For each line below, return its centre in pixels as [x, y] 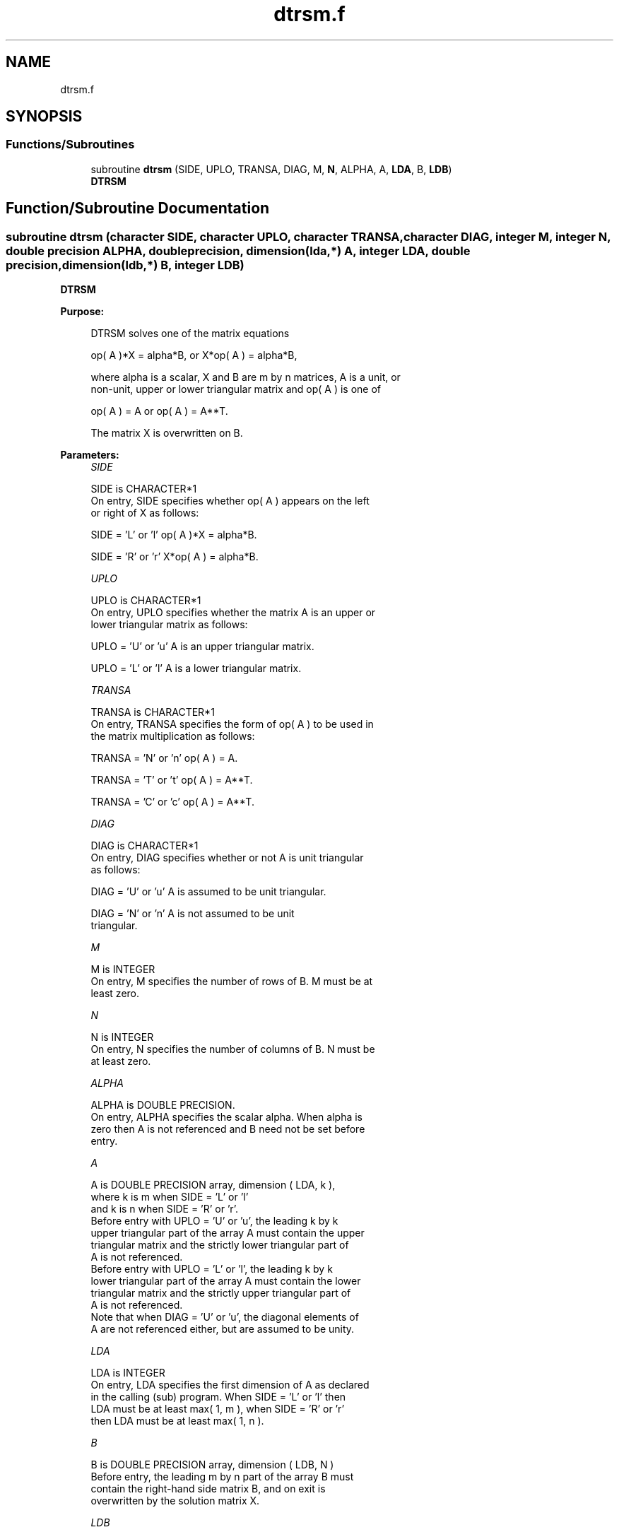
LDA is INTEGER [128, 1373]
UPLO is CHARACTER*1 [146, 601]
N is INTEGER [122, 1037]
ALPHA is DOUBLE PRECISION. [163, 1105]
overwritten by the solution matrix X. [175, 1501]
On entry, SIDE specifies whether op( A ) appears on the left [230, 501]
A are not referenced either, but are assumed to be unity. [223, 1329]
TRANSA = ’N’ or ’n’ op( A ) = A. [164, 758]
